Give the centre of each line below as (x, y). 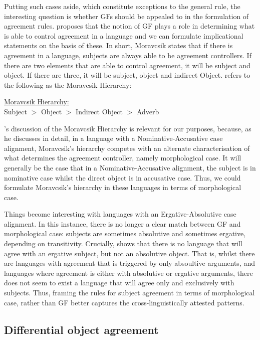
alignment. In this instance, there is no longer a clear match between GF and (122, 223)
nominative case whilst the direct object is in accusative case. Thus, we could (122, 177)
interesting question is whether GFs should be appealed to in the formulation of (126, 16)
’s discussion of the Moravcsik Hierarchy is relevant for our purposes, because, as (128, 128)
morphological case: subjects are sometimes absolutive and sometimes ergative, (125, 233)
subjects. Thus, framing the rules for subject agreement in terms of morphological (129, 293)
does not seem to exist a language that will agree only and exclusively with (119, 283)
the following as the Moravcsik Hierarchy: (68, 84)
